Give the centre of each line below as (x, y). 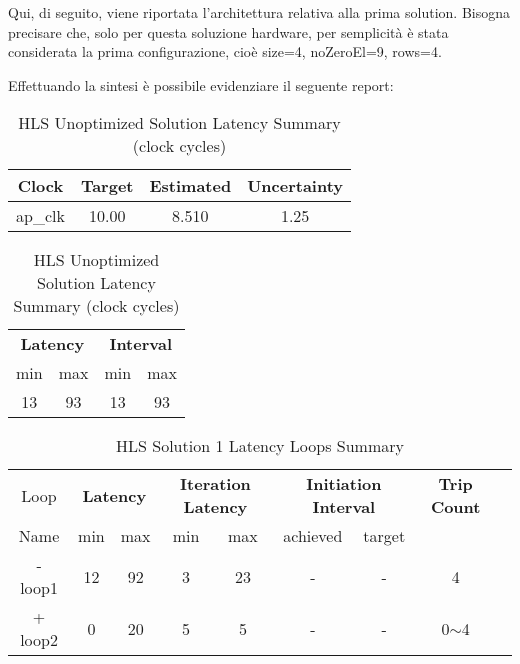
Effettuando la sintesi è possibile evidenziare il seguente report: (201, 84)
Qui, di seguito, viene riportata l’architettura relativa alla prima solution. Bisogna (259, 12)
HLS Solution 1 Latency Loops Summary (260, 446)
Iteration (215, 484)
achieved (313, 536)
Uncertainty (295, 186)
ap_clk (40, 216)
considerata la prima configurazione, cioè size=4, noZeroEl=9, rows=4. (225, 51)
